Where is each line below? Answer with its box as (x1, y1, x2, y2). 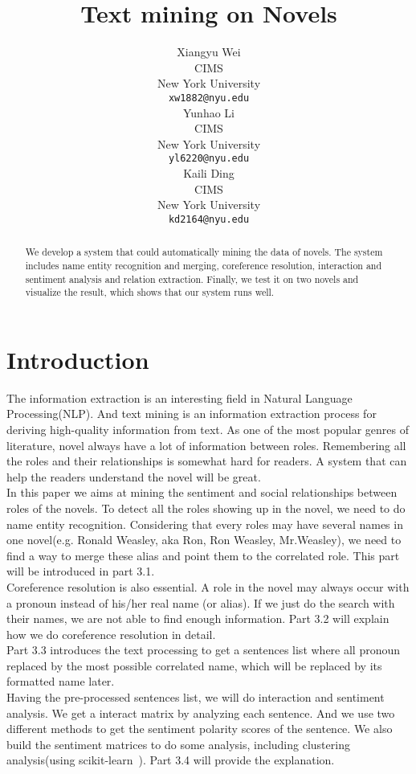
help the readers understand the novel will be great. (6, 468, 261, 485)
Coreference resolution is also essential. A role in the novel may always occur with (6, 578, 410, 595)
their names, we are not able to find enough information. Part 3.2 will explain (6, 610, 389, 627)
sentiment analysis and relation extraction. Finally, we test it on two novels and (25, 272, 359, 285)
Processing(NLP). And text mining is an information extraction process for (6, 405, 377, 422)
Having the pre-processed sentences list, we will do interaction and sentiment (6, 689, 385, 706)
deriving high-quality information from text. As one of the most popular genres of (6, 420, 409, 437)
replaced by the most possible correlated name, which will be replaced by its (6, 657, 382, 674)
